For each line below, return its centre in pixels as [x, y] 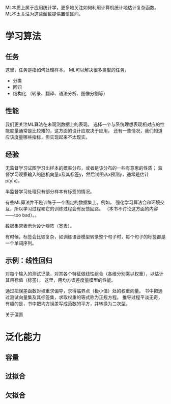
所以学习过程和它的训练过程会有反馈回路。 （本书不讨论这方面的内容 [86, 208]
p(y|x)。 [14, 180]
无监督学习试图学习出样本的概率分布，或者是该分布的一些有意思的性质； [81, 168]
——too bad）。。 [22, 215]
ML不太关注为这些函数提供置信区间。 [44, 14]
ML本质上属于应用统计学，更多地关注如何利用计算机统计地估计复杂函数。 [82, 7]
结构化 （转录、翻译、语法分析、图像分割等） [60, 93]
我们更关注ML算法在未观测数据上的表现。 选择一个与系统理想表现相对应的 [83, 124]
